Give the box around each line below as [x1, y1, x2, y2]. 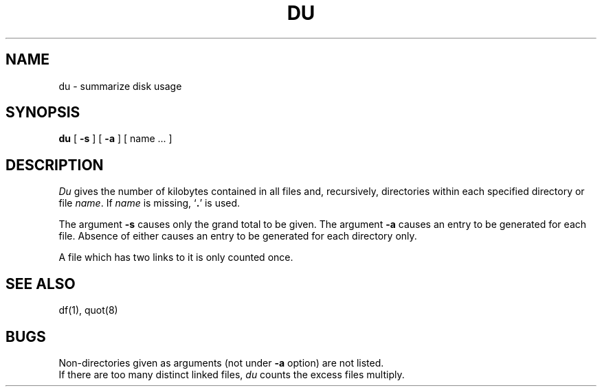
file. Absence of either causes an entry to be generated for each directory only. [58, 230, 417, 242]
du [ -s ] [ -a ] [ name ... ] [58, 132, 172, 145]
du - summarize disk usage [58, 80, 182, 92]
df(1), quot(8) [58, 304, 118, 316]
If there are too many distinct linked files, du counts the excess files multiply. [58, 368, 405, 380]
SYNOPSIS [5, 104, 80, 122]
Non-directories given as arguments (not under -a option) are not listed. [58, 356, 384, 369]
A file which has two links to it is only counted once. [58, 251, 293, 264]
